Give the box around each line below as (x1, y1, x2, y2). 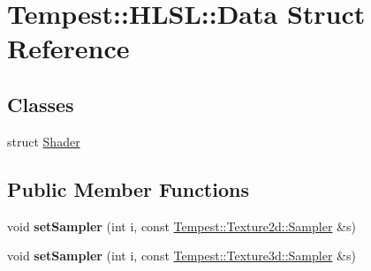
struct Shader (7, 132, 80, 150)
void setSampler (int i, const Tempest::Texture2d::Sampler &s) (7, 216, 356, 235)
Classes (7, 90, 74, 117)
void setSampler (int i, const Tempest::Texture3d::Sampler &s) (7, 246, 356, 265)
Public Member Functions (7, 175, 249, 202)
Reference (7, 30, 130, 66)
